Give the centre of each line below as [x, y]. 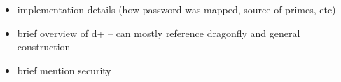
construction [44, 47]
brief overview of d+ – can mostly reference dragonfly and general [159, 33]
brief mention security [64, 70]
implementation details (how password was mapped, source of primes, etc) [176, 9]
